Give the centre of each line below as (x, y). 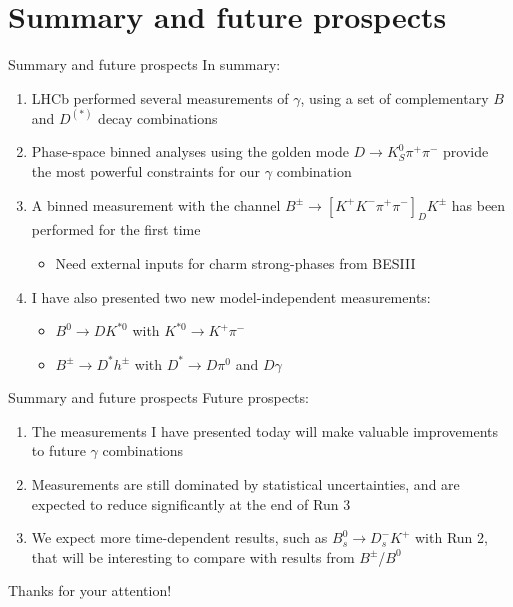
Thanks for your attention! (90, 590)
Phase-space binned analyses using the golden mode (190, 151)
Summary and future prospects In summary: (144, 64)
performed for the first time (116, 229)
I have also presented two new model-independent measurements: (231, 296)
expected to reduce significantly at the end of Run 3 (191, 503)
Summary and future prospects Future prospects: (158, 397)
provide (466, 151)
